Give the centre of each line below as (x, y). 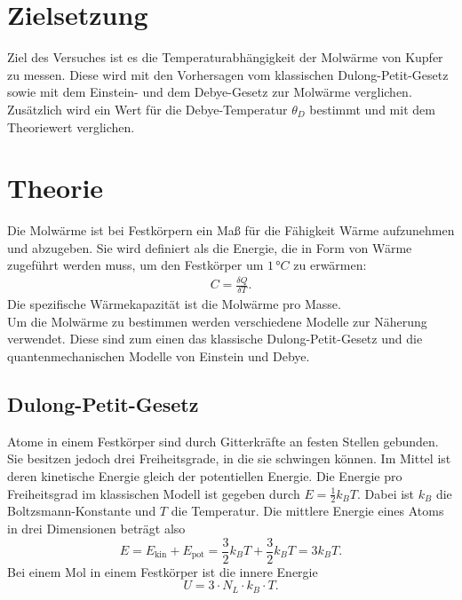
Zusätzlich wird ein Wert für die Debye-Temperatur (147, 109)
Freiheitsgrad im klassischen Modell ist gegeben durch (154, 493)
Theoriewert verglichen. (71, 126)
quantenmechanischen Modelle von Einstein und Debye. (159, 355)
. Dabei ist (386, 493)
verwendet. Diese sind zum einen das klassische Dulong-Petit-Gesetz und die (215, 339)
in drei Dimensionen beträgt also (96, 528)
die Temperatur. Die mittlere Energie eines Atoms (307, 511)
